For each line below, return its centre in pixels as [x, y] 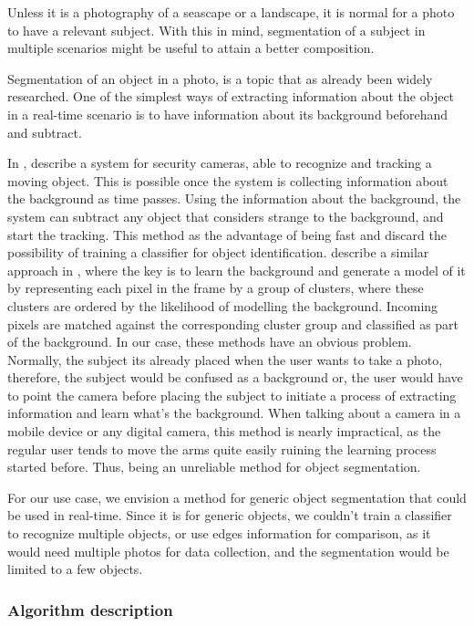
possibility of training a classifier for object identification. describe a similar [218, 252]
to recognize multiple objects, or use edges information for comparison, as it [219, 533]
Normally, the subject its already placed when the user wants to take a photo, [225, 359]
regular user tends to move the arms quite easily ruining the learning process [222, 449]
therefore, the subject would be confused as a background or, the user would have [235, 377]
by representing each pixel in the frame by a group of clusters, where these [216, 288]
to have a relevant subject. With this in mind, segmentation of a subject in [216, 30]
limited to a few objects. [75, 569]
